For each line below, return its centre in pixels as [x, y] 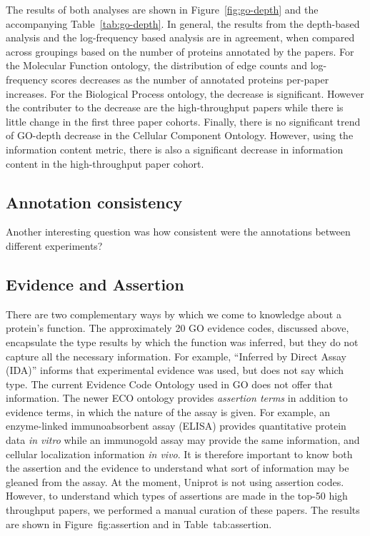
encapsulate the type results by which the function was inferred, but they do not [182, 342]
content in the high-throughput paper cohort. [105, 163]
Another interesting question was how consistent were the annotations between [178, 232]
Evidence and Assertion [95, 284]
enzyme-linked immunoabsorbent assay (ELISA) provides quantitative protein [176, 426]
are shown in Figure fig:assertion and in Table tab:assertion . [139, 524]
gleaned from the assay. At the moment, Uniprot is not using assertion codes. [175, 481]
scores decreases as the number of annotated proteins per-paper [190, 79]
